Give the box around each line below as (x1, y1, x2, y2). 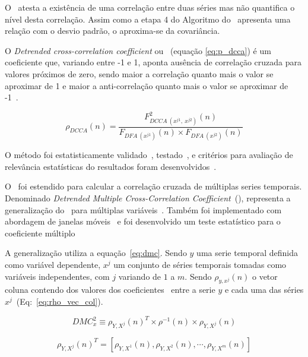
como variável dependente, (5, 258, 101, 270)
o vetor (252, 270, 278, 282)
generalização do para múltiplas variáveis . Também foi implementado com (5, 203, 282, 216)
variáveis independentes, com (5, 270, 110, 282)
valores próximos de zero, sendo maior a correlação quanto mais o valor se (5, 67, 274, 80)
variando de (118, 270, 161, 282)
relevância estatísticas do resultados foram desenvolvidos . (5, 160, 217, 172)
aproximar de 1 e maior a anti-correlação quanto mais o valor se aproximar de (5, 79, 288, 91)
